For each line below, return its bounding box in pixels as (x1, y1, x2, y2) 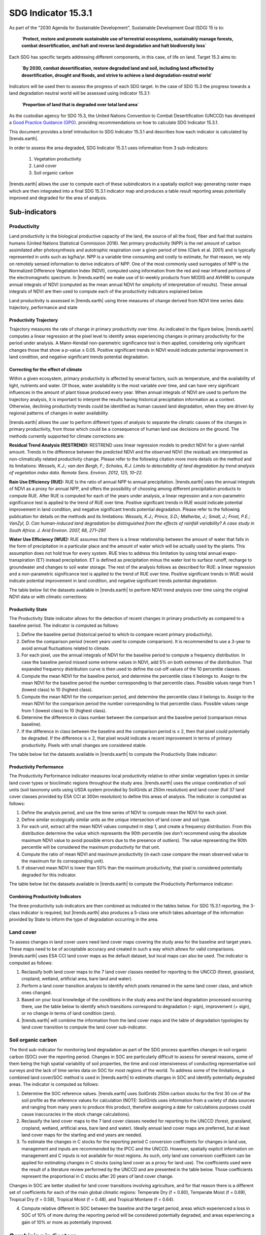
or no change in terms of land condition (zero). (21, 1010, 116, 1016)
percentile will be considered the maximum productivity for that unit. (21, 844, 160, 850)
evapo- (222, 550, 237, 556)
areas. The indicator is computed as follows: (9, 1081, 99, 1087)
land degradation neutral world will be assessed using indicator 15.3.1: (9, 90, 151, 96)
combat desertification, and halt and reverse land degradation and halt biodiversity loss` (21, 42, 207, 49)
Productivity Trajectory (9, 317, 58, 323)
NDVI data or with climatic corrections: (9, 594, 88, 600)
